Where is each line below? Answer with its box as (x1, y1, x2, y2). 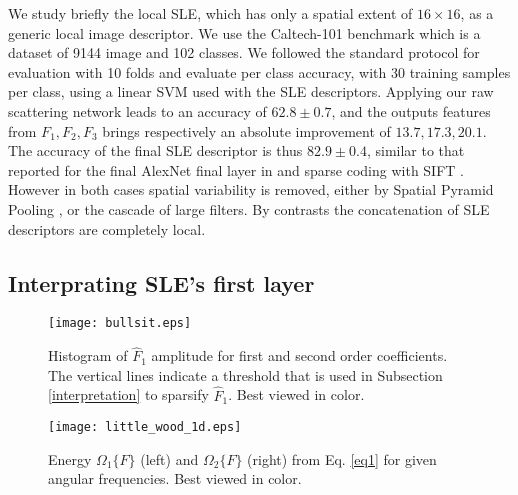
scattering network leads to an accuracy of (8, 100, 267, 121)
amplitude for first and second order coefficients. (151, 345, 448, 366)
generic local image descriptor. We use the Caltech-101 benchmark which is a (8, 22, 481, 43)
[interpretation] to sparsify (48, 384, 209, 405)
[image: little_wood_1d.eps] (48, 420, 242, 435)
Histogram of (48, 345, 128, 366)
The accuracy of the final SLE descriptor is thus (8, 140, 303, 161)
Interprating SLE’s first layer (8, 267, 315, 298)
